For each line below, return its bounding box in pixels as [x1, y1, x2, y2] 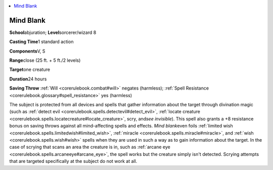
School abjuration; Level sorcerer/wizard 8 [9, 29, 97, 35]
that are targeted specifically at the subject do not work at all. [9, 158, 138, 164]
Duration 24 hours [9, 76, 47, 82]
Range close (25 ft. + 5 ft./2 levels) [9, 57, 81, 63]
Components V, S [9, 48, 45, 54]
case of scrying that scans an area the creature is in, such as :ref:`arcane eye [9, 144, 170, 150]
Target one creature [9, 66, 51, 73]
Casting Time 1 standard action [9, 38, 74, 45]
